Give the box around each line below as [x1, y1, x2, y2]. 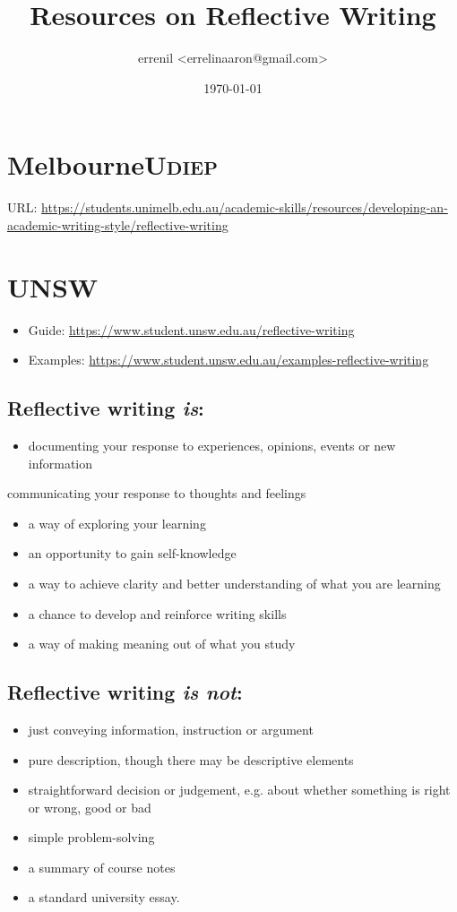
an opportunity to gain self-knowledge [28, 544, 237, 563]
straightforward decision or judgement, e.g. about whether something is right [28, 780, 451, 799]
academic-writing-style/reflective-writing [7, 215, 228, 234]
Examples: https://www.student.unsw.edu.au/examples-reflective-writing [28, 350, 429, 369]
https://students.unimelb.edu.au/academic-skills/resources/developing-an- [41, 198, 448, 217]
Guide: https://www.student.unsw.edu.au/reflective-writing [28, 320, 355, 339]
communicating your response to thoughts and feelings [7, 484, 306, 503]
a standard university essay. [28, 888, 180, 907]
